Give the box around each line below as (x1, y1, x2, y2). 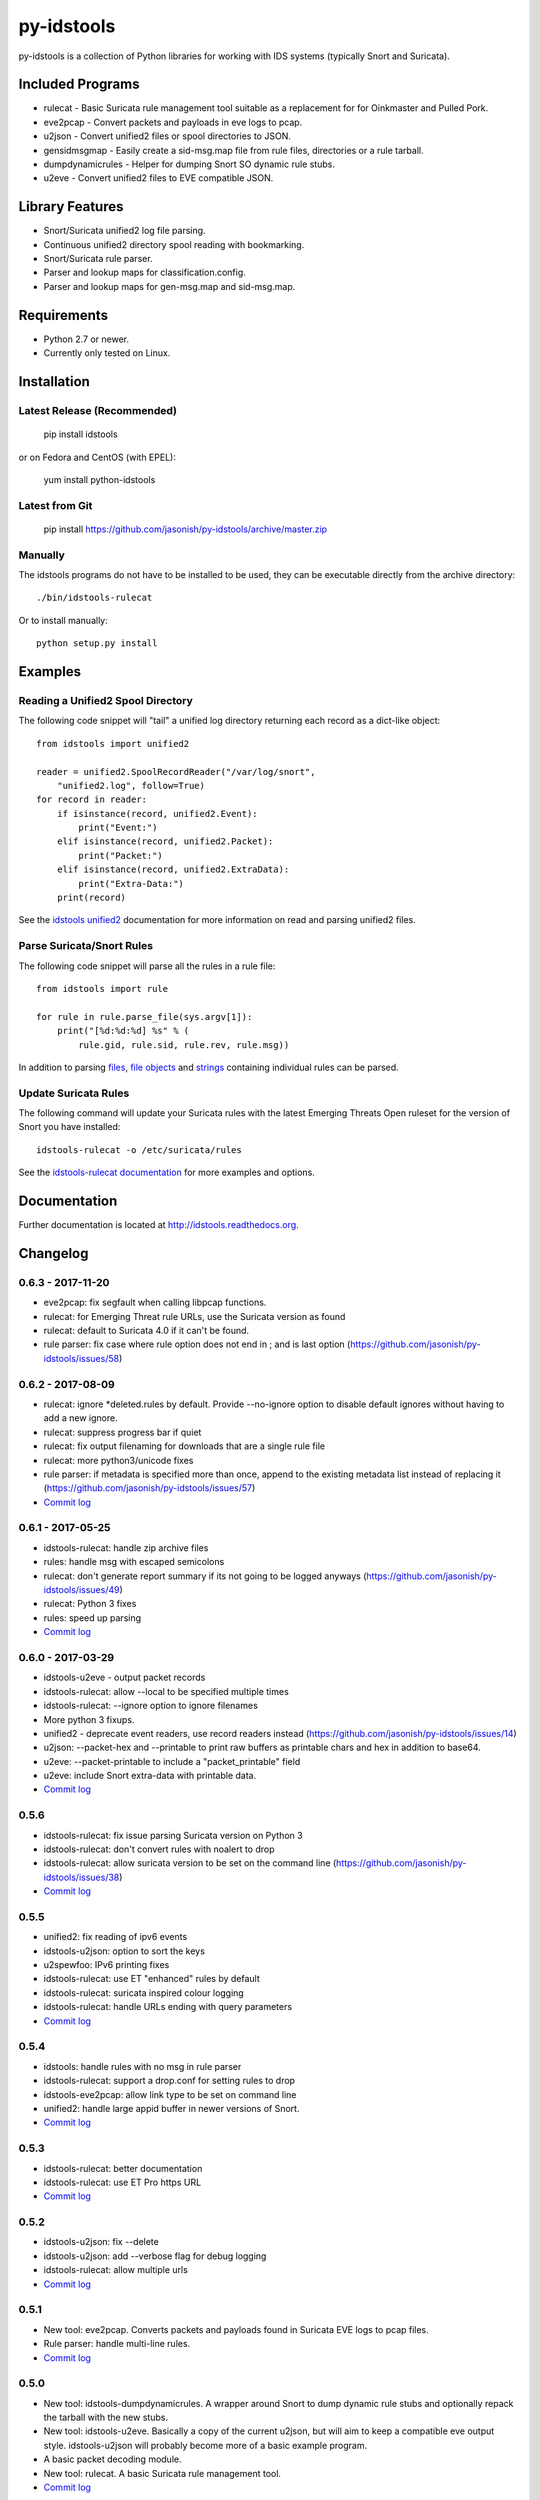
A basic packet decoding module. (43, 2453, 182, 2465)
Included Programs (18, 76, 140, 93)
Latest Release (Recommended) (18, 403, 177, 417)
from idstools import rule (36, 983, 169, 994)
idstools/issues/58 (43, 1352, 120, 1364)
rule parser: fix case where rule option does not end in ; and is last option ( (43, 1338, 351, 1350)
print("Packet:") (78, 850, 164, 861)
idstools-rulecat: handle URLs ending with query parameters (43, 2001, 293, 2013)
